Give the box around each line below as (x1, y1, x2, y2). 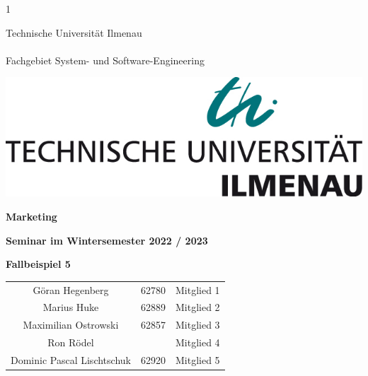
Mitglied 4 (175, 335, 220, 350)
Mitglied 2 (175, 300, 220, 315)
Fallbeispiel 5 (6, 257, 71, 271)
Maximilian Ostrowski (23, 317, 119, 332)
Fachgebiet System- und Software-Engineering (6, 52, 205, 67)
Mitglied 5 (175, 352, 220, 367)
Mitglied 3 (175, 317, 220, 332)
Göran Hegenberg (33, 282, 109, 297)
